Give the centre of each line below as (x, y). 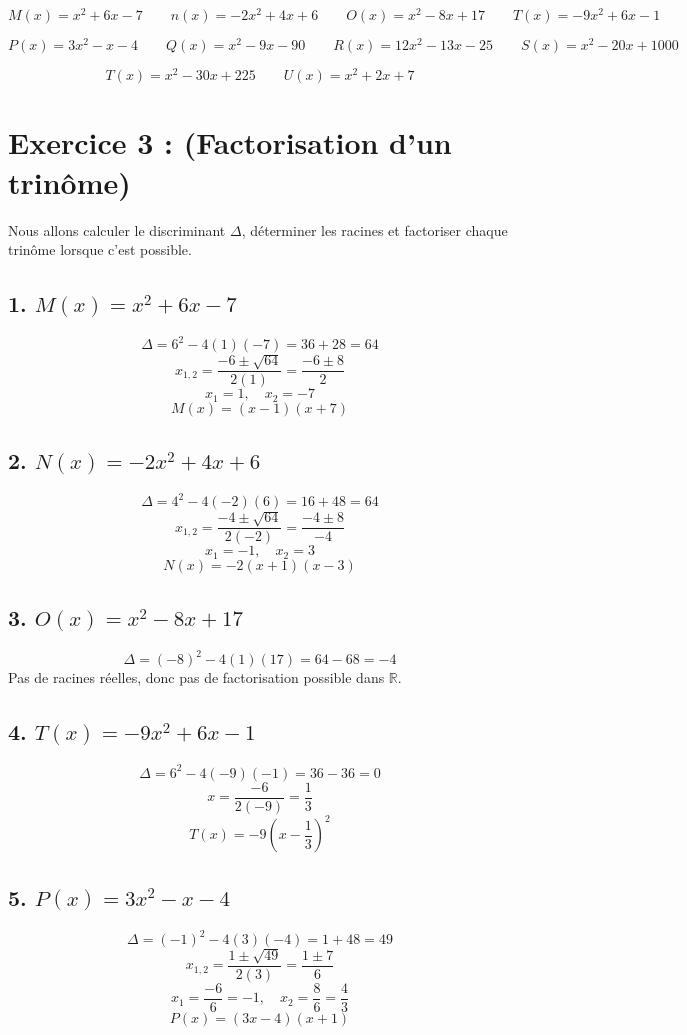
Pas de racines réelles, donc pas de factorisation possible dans (196, 677)
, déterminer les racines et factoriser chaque (374, 229)
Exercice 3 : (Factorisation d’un (230, 142)
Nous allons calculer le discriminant (117, 229)
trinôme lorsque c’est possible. (100, 249)
